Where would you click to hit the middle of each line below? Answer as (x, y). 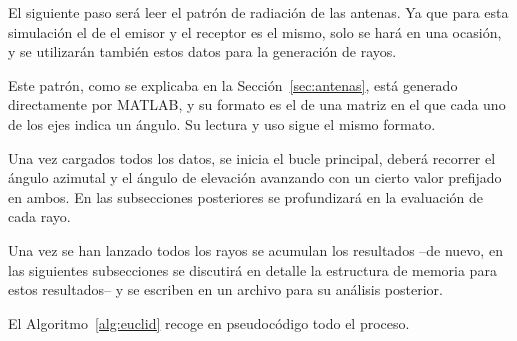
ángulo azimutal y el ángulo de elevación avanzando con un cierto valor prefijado (255, 177)
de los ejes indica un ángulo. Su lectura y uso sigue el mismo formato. (222, 123)
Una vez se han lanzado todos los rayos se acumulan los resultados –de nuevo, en (255, 249)
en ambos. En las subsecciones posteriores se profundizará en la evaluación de (245, 196)
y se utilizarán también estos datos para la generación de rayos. (202, 51)
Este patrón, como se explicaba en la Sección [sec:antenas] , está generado (233, 84)
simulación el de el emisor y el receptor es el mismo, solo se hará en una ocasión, (255, 31)
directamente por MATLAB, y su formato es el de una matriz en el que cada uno (257, 104)
